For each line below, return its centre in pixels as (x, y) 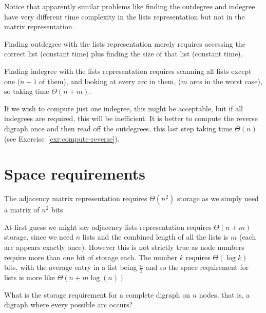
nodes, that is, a (224, 294)
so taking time (27, 91)
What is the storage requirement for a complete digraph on (97, 294)
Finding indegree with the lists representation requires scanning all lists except (128, 71)
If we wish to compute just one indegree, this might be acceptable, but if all (123, 108)
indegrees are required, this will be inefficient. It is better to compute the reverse (131, 118)
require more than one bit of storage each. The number (91, 257)
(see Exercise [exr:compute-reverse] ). (62, 138)
